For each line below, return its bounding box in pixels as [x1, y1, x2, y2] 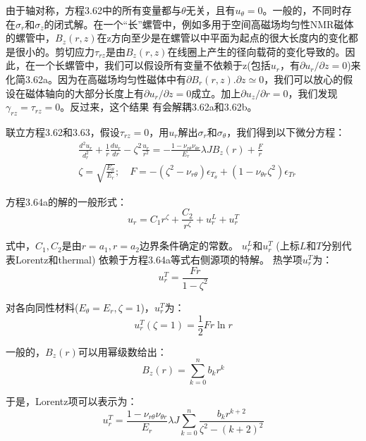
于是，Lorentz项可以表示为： [6, 394, 138, 409]
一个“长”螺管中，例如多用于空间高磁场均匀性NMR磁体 [103, 16, 354, 31]
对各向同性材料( [6, 299, 79, 314]
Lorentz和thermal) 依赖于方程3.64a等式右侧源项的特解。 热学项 [15, 251, 303, 266]
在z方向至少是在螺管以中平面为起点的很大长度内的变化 [97, 30, 348, 45]
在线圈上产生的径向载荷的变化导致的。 [167, 44, 346, 58]
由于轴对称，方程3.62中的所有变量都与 [6, 3, 181, 17]
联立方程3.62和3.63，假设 [6, 124, 120, 139]
